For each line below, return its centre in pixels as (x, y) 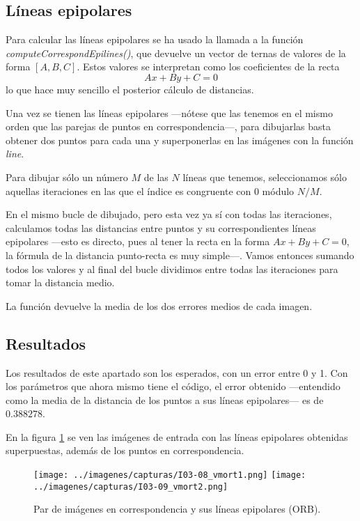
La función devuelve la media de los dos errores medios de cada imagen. (159, 305)
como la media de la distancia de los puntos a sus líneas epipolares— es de (165, 399)
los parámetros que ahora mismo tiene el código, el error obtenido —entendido (173, 386)
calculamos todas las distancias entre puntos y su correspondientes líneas (161, 227)
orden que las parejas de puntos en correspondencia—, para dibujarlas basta (169, 126)
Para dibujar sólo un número (67, 177)
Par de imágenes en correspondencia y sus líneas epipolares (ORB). (177, 509)
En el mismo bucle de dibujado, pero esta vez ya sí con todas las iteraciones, (169, 214)
